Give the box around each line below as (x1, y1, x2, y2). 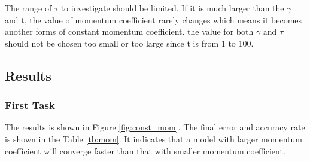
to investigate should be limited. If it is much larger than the (60, 2, 284, 14)
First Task (5, 98, 55, 113)
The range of (5, 2, 52, 14)
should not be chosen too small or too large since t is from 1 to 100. (5, 37, 254, 49)
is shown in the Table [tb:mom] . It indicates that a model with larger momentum (5, 132, 302, 145)
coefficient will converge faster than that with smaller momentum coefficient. (5, 144, 285, 157)
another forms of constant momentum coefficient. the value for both (5, 25, 254, 38)
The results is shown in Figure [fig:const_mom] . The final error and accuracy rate (5, 121, 305, 133)
